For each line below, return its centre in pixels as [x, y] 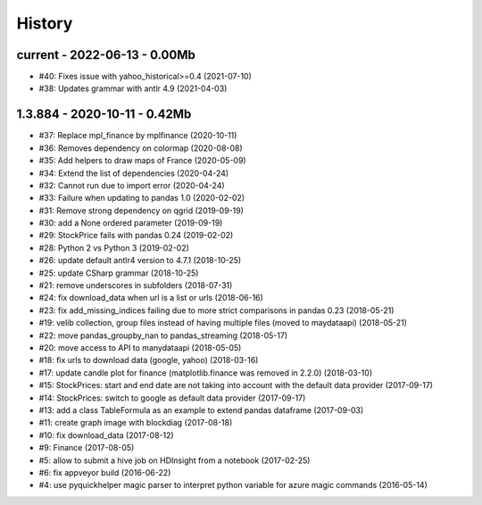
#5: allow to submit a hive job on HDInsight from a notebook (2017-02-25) [175, 460]
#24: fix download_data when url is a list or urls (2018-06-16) [151, 298]
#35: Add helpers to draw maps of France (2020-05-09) [142, 161]
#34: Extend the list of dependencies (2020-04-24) [134, 173]
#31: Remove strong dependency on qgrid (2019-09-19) [141, 211]
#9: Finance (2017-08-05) [87, 448]
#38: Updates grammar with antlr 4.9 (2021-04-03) [133, 88]
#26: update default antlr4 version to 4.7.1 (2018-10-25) [140, 261]
